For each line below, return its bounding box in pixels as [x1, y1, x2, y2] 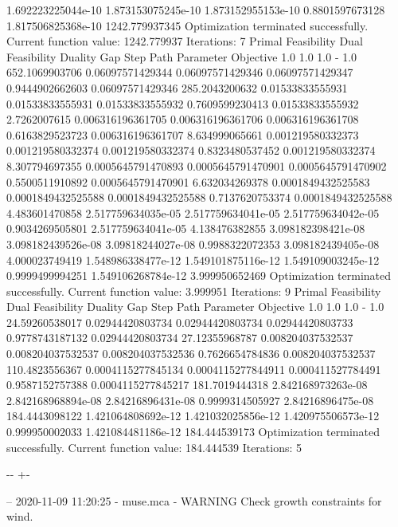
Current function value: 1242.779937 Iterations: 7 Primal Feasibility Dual [6, 33, 363, 49]
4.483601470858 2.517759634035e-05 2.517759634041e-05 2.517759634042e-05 [6, 204, 380, 221]
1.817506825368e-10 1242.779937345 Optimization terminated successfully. [6, 17, 369, 33]
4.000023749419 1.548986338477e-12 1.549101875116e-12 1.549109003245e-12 [6, 251, 380, 268]
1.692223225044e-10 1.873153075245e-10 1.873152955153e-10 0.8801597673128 [6, 2, 385, 18]
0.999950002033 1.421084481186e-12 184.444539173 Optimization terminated [6, 423, 380, 440]
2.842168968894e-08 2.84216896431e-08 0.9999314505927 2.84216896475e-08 [6, 391, 374, 408]
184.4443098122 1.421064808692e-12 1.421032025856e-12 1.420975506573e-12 [6, 407, 380, 424]
